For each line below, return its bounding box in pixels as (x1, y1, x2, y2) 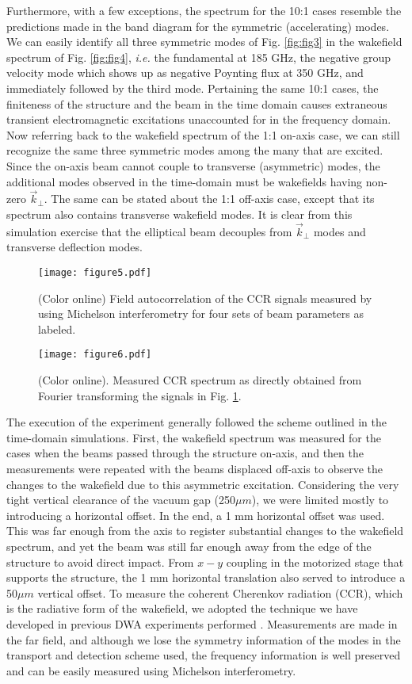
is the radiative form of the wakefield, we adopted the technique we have (6, 600, 358, 617)
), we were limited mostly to (251, 491, 389, 508)
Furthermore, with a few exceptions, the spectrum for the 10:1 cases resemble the (6, 2, 402, 18)
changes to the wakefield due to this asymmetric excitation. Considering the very (6, 476, 399, 492)
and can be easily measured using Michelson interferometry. (6, 662, 296, 678)
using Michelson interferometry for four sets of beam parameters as (38, 305, 364, 322)
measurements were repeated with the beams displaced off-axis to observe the (6, 460, 383, 476)
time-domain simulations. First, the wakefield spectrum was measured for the (6, 429, 381, 445)
